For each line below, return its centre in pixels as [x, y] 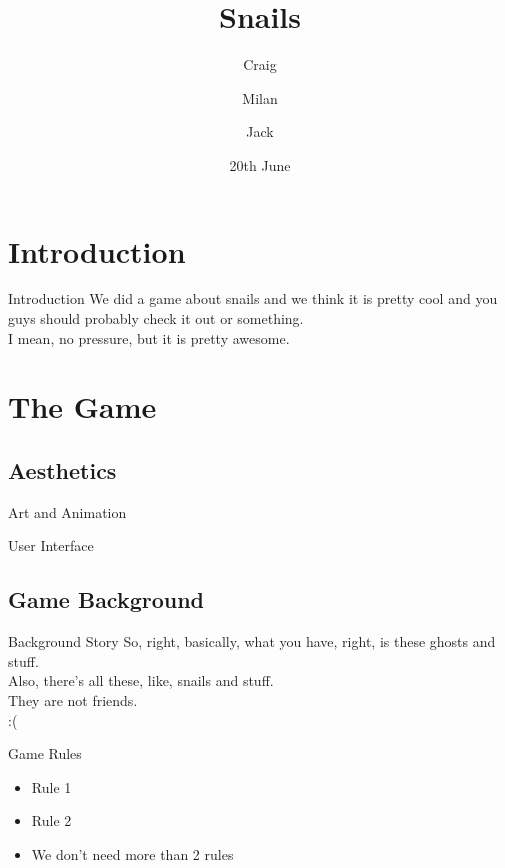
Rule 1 [51, 786]
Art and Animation [67, 511]
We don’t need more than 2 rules [132, 853]
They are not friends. [73, 699]
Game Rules [45, 753]
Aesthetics [62, 469]
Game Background [106, 599]
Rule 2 [51, 820]
